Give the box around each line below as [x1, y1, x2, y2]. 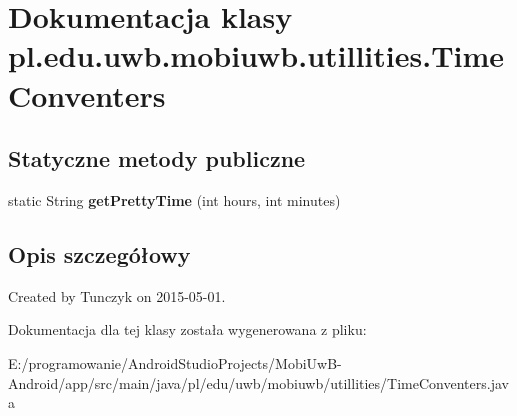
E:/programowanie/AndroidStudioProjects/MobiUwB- [8, 352, 342, 373]
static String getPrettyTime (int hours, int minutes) [8, 189, 341, 210]
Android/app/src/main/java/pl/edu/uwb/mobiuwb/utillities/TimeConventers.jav [8, 372, 509, 393]
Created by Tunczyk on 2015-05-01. [8, 285, 226, 306]
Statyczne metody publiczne [8, 143, 306, 174]
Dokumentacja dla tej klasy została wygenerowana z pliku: [8, 319, 367, 340]
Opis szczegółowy [8, 238, 191, 269]
